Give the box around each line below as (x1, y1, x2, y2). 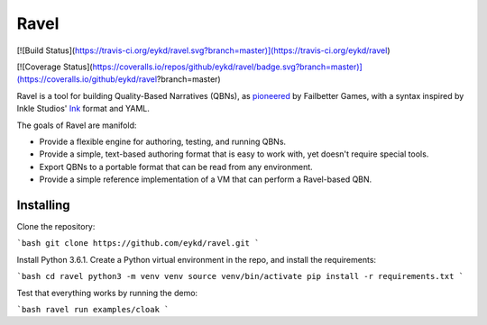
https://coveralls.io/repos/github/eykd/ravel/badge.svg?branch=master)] (92, 61, 363, 72)
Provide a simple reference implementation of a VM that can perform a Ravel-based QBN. (39, 174, 372, 185)
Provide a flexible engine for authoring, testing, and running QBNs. (39, 136, 287, 147)
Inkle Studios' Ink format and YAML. (16, 104, 151, 114)
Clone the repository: (16, 221, 96, 231)
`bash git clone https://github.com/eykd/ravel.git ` (16, 239, 260, 248)
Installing (16, 197, 71, 212)
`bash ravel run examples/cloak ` (16, 304, 170, 314)
